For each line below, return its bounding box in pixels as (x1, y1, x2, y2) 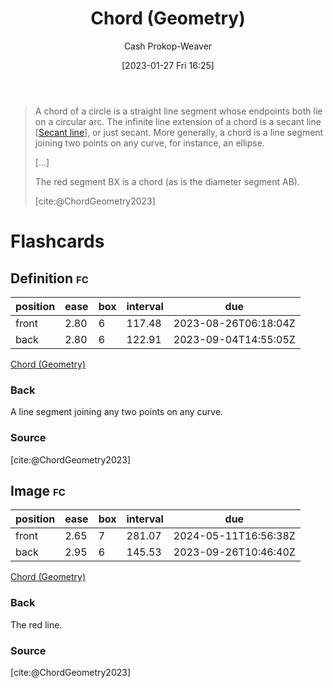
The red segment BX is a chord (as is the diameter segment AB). (34, 175, 301, 187)
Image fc (10, 482, 66, 499)
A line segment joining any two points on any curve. (10, 406, 224, 418)
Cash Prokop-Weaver (123, 40, 213, 52)
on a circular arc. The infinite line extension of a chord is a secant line (34, 115, 322, 127)
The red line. (10, 618, 63, 631)
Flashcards (10, 230, 105, 253)
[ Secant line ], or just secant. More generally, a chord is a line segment (34, 126, 324, 138)
